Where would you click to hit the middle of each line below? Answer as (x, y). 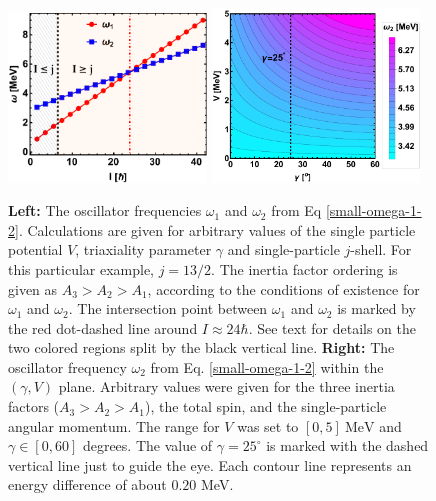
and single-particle (283, 249)
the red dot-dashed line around (103, 327)
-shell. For (381, 249)
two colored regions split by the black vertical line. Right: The (201, 347)
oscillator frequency (67, 366)
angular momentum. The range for (114, 425)
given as (33, 288)
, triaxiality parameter (143, 249)
